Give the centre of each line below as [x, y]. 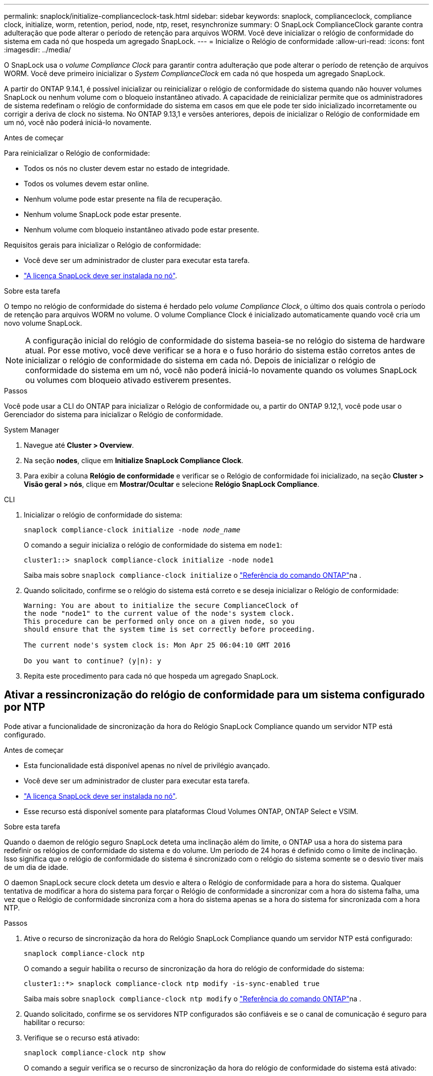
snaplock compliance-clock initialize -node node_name [132, 530]
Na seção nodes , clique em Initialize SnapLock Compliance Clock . [134, 460]
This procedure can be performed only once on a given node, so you [159, 621]
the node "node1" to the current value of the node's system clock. [159, 613]
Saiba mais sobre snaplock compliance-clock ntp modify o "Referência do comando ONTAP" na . [193, 998]
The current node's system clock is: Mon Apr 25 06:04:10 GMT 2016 [157, 645]
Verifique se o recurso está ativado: [82, 1037]
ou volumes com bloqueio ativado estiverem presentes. [128, 380]
